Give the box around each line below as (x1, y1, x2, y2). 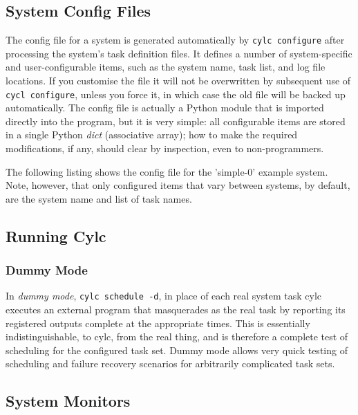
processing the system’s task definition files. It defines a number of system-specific (6, 46, 352, 60)
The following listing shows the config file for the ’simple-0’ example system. (6, 164, 328, 178)
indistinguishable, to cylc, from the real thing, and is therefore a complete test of (6, 329, 348, 344)
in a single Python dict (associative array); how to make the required (6, 127, 298, 142)
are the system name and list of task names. (6, 191, 192, 205)
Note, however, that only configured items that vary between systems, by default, (6, 178, 350, 192)
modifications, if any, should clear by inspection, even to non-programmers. (6, 141, 324, 156)
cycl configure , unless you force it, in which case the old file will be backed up (6, 86, 346, 101)
